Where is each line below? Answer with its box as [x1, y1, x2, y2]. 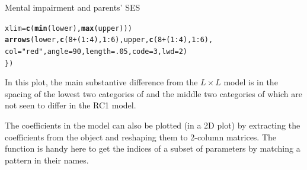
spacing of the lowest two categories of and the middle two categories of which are [5, 87, 303, 100]
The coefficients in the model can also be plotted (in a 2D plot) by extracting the [5, 119, 300, 131]
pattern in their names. [5, 153, 89, 166]
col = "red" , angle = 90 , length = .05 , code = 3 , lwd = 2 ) [5, 47, 188, 56]
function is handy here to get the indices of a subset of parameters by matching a [5, 142, 300, 155]
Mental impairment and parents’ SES [5, 1, 140, 13]
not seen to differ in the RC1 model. [5, 99, 136, 111]
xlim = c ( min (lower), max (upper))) [5, 24, 132, 33]
